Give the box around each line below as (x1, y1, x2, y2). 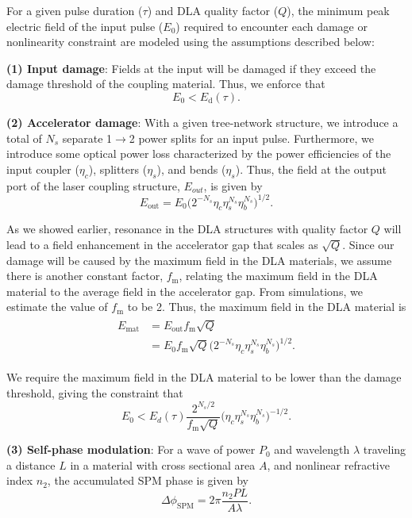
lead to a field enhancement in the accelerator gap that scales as (6, 236, 318, 253)
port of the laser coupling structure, (6, 177, 180, 194)
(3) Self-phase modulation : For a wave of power (6, 441, 256, 458)
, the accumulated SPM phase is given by (47, 472, 248, 489)
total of (6, 129, 42, 146)
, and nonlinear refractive (267, 456, 390, 473)
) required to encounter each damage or (175, 17, 368, 34)
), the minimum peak (287, 2, 390, 18)
